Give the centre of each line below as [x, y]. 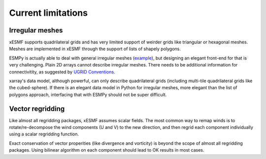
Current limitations [49, 13]
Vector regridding [37, 109]
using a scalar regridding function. [44, 134]
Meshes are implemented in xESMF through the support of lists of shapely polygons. [95, 49]
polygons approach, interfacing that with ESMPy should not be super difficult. [88, 95]
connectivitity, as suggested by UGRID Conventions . [62, 72]
